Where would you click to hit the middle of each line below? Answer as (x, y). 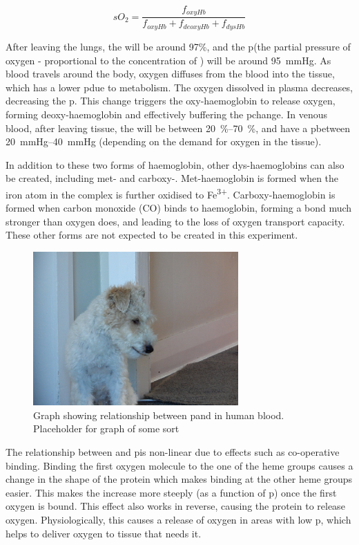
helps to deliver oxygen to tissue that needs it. (104, 533)
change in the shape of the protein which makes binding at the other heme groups (179, 479)
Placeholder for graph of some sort (106, 428)
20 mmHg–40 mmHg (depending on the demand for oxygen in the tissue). (164, 141)
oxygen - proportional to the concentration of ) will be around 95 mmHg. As (168, 60)
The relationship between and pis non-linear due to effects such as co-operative (173, 451)
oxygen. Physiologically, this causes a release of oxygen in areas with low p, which (178, 519)
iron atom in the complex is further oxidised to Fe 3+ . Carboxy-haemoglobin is (171, 193)
